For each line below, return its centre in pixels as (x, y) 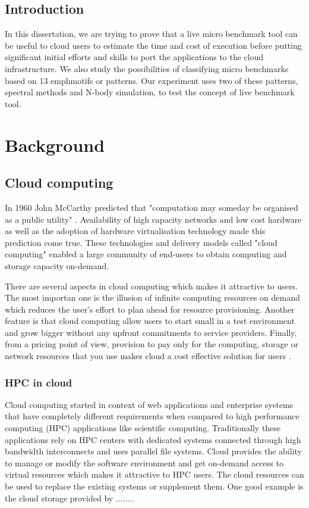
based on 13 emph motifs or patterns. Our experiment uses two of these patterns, (152, 80)
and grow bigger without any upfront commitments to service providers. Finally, (151, 332)
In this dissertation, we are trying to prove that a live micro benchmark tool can (151, 34)
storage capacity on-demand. (57, 265)
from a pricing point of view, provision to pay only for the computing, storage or (152, 344)
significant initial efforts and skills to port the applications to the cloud (134, 57)
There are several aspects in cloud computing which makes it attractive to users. (151, 286)
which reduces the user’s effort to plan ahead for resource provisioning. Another (150, 309)
